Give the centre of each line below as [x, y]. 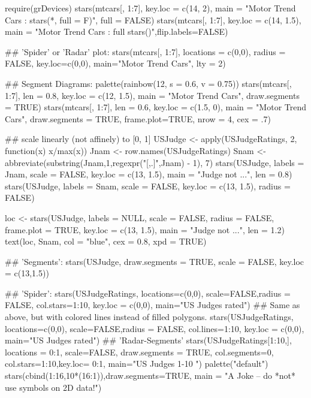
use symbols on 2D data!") [53, 387]
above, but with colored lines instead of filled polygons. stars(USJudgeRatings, [149, 317]
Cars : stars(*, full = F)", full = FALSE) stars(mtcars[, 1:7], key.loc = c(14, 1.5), [153, 19]
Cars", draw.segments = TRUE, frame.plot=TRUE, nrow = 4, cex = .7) [138, 118]
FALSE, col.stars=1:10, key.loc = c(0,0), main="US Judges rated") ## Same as [153, 305]
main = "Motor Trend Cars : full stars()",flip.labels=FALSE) [117, 31]
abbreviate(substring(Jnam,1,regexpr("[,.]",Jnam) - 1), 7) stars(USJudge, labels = [155, 162]
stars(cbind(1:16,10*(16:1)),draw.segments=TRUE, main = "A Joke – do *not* [150, 376]
